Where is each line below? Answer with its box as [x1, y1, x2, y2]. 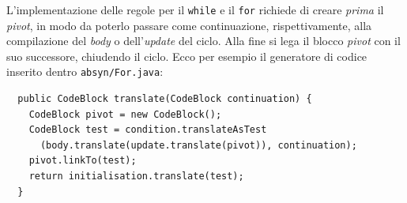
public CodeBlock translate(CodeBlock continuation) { [17, 93, 312, 105]
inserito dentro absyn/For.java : [6, 63, 164, 80]
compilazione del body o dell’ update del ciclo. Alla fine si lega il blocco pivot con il [6, 32, 401, 49]
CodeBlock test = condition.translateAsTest [28, 124, 267, 136]
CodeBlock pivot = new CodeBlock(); [28, 108, 222, 120]
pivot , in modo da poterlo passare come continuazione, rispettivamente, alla [6, 17, 372, 33]
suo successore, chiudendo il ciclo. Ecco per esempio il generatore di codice [6, 47, 367, 64]
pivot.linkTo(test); [28, 155, 137, 167]
